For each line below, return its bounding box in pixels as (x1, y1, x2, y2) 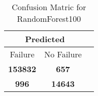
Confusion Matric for (12, 1, 86, 13)
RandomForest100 (17, 13, 81, 24)
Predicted (25, 33, 65, 45)
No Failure (44, 48, 82, 60)
